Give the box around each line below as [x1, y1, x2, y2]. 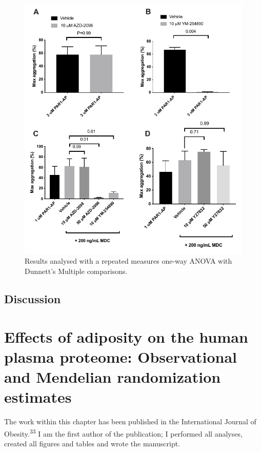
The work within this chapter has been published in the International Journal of [4, 416, 256, 427]
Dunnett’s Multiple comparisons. [25, 266, 128, 277]
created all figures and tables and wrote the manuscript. [4, 438, 180, 448]
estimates [4, 386, 72, 407]
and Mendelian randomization [4, 366, 221, 387]
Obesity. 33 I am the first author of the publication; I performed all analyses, [4, 426, 243, 439]
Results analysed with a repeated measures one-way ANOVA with [25, 256, 232, 266]
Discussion [4, 291, 61, 307]
